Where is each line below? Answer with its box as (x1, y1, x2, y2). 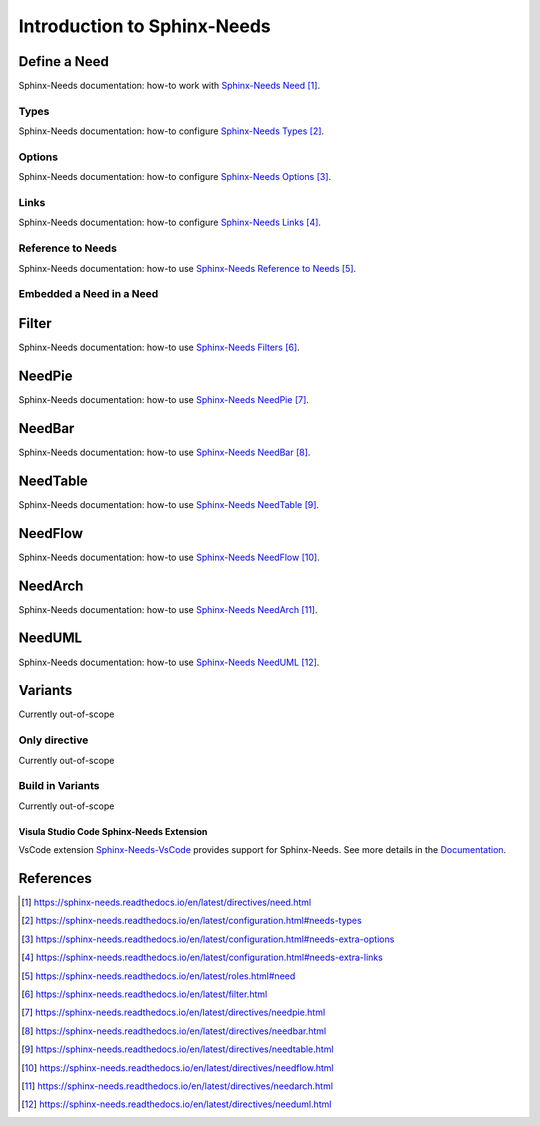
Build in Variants (18, 779, 100, 793)
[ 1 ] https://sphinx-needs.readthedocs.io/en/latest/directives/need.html (21, 896, 312, 909)
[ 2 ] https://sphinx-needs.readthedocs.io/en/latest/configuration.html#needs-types (21, 915, 362, 927)
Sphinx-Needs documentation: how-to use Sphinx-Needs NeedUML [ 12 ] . (18, 656, 320, 668)
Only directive (18, 733, 89, 747)
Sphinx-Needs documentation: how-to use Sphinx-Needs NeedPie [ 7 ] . (18, 394, 310, 405)
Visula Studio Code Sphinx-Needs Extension (18, 825, 208, 837)
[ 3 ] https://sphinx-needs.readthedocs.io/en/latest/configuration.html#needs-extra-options (21, 933, 395, 945)
